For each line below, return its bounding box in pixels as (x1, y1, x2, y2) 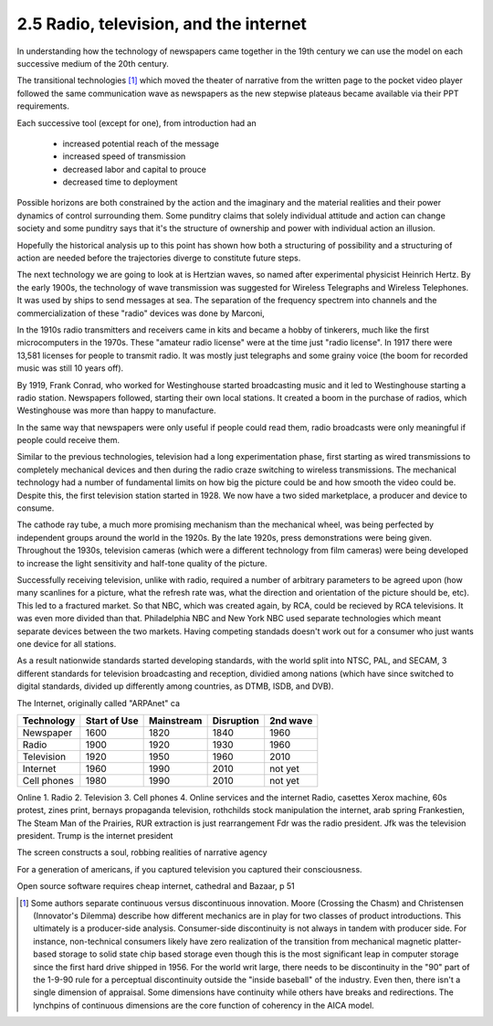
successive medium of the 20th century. (16, 58, 169, 69)
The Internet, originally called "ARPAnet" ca (16, 697, 181, 708)
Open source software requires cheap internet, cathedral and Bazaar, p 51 (16, 881, 296, 892)
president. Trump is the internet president (16, 830, 173, 841)
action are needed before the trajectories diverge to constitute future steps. (16, 252, 301, 264)
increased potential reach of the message (62, 138, 219, 149)
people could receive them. (16, 435, 121, 446)
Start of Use (85, 714, 139, 726)
